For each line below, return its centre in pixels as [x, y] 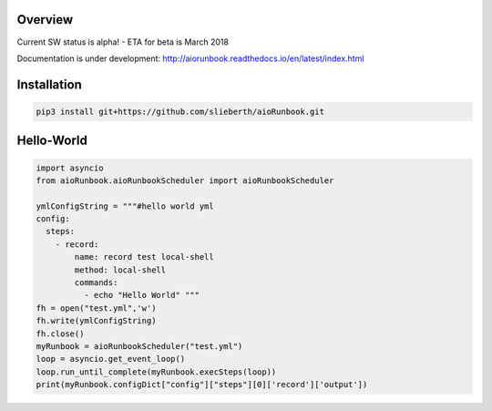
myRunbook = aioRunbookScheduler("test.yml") [139, 346]
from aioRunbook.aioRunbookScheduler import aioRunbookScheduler [185, 180]
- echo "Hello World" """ [142, 295]
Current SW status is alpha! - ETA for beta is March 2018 [123, 42]
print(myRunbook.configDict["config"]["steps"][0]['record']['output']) [202, 385]
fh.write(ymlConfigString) [96, 321]
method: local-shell [120, 270]
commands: [96, 283]
